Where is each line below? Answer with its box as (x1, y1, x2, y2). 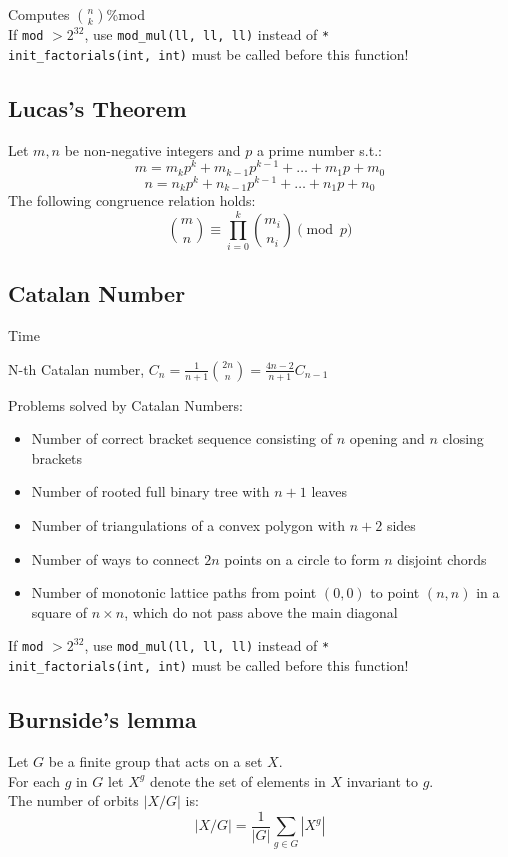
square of (31, 601, 88, 622)
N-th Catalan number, (8, 358, 145, 379)
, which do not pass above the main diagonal (124, 601, 398, 622)
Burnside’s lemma (8, 704, 197, 735)
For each (8, 770, 60, 791)
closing (442, 428, 484, 449)
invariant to (346, 770, 418, 791)
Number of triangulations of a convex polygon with (31, 515, 346, 536)
